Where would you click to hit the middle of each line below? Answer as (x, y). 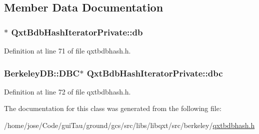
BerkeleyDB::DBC (42, 73)
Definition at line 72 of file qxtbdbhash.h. (67, 91)
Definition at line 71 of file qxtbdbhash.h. (67, 50)
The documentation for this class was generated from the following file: (113, 108)
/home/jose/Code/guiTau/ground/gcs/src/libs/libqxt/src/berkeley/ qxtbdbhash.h (129, 125)
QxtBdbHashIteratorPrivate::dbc (155, 73)
